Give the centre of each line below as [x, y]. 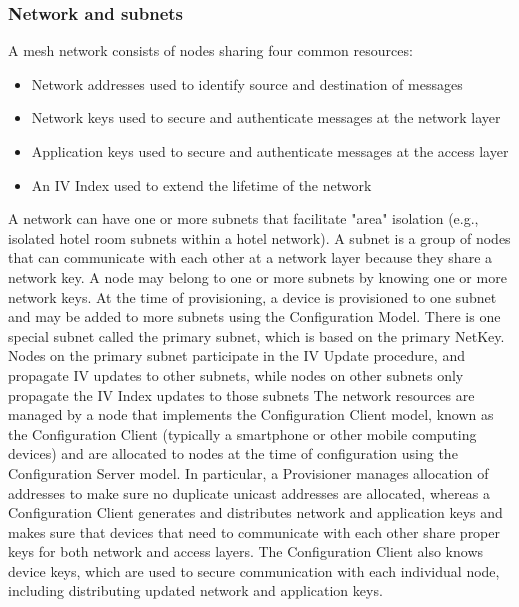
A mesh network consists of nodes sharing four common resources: [210, 50]
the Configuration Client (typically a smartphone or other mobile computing [242, 433]
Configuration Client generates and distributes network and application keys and [255, 512]
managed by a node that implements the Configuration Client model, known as [251, 414]
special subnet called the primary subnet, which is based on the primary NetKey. [256, 335]
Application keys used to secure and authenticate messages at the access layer [270, 151]
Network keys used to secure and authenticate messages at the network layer [266, 117]
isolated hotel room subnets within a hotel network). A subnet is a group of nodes [259, 237]
